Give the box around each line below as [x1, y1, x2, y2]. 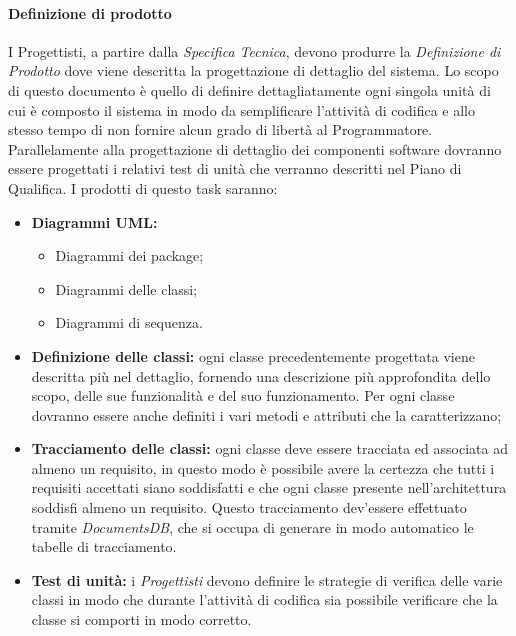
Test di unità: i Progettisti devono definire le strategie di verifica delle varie [31, 569, 503, 590]
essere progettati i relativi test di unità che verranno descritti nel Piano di [8, 158, 462, 179]
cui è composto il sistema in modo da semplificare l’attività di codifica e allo [8, 99, 475, 120]
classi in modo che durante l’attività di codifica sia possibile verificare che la [31, 589, 498, 610]
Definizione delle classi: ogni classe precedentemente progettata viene [31, 345, 475, 366]
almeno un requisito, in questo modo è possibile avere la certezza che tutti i [31, 457, 495, 478]
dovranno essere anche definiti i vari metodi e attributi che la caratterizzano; [31, 404, 502, 425]
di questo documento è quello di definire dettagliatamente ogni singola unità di [8, 79, 491, 100]
